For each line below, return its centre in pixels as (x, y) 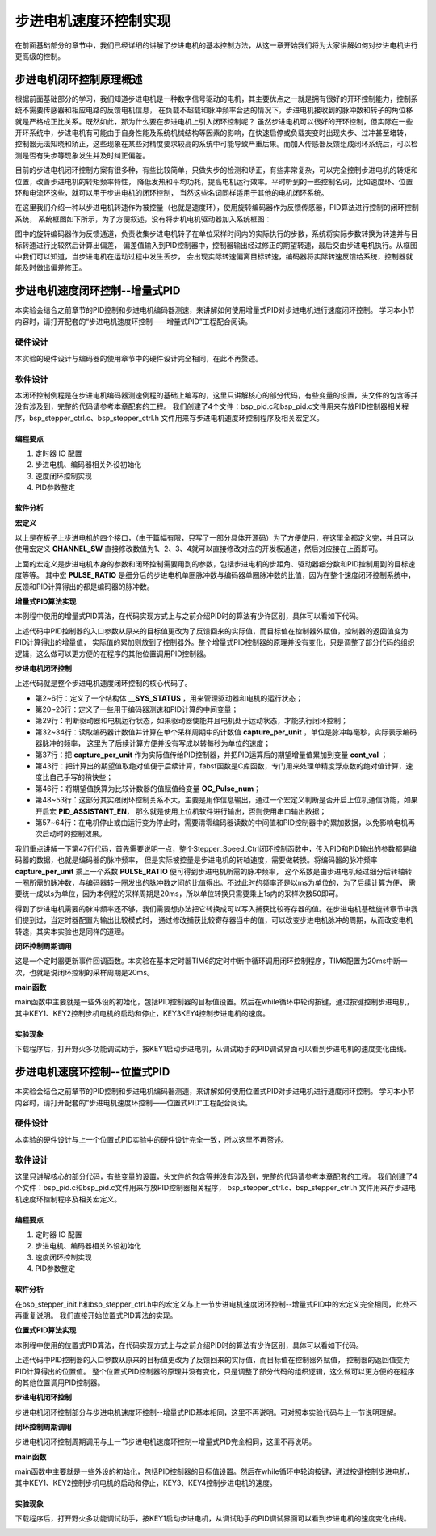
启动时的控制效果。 (74, 834)
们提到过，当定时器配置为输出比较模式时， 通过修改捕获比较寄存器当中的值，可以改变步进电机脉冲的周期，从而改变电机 (214, 920)
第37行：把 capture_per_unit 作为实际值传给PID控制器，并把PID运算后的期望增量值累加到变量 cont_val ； (212, 755)
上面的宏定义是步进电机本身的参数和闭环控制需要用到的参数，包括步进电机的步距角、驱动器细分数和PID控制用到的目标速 (215, 564)
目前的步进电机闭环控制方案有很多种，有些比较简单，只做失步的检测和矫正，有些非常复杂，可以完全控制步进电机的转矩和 (216, 170)
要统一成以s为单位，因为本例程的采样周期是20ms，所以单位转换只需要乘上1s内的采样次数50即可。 (179, 894)
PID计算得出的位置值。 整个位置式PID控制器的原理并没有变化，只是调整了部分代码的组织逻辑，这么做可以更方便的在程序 (215, 1371)
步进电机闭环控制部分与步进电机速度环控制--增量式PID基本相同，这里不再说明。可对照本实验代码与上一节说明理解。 (208, 1412)
